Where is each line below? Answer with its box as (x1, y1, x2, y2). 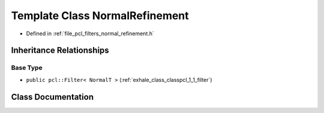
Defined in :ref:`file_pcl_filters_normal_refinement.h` (26, 30, 154, 37)
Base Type (11, 63, 43, 72)
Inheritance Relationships (11, 45, 109, 56)
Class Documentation (11, 91, 94, 102)
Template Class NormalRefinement (11, 9, 189, 22)
